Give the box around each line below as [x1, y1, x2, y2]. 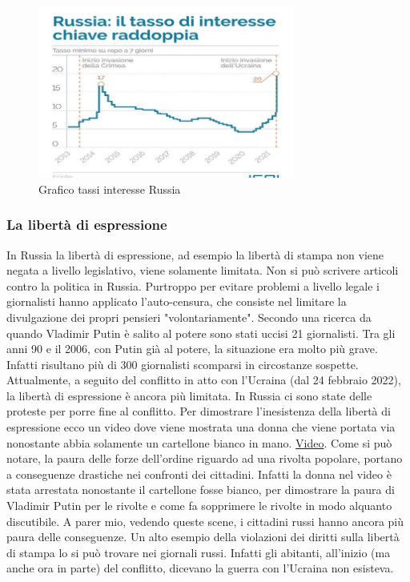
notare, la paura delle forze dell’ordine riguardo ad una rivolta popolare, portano [6, 450, 403, 467]
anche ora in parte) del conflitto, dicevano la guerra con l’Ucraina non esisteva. [6, 560, 394, 576]
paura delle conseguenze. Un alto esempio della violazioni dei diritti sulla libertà [6, 528, 400, 545]
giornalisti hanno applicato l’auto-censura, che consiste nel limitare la [6, 293, 347, 310]
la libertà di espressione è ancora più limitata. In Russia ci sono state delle [6, 387, 372, 403]
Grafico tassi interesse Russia [38, 180, 181, 197]
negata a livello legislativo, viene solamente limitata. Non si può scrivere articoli [6, 262, 399, 279]
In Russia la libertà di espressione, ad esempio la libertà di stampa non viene [6, 246, 384, 263]
